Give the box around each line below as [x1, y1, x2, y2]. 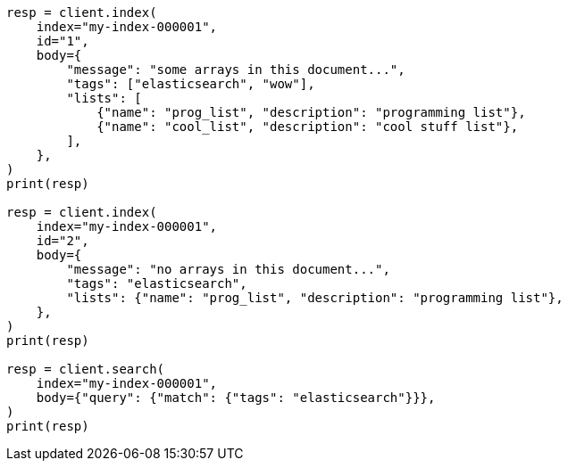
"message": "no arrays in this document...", [66, 262, 390, 276]
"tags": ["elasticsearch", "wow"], [66, 77, 315, 91]
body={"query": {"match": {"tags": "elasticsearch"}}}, [36, 390, 436, 405]
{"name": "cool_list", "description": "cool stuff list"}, [96, 119, 519, 134]
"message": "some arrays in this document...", [66, 62, 405, 77]
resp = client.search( [6, 362, 165, 376]
